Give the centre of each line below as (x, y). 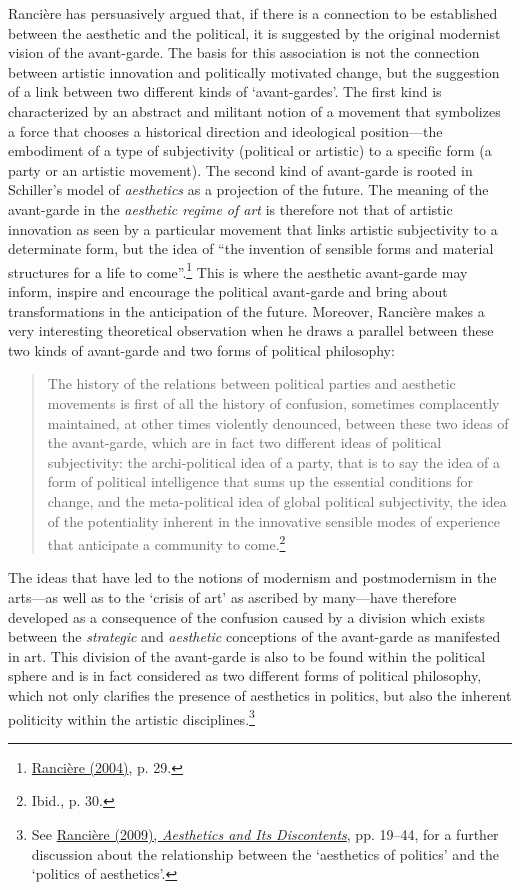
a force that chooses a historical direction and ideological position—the (225, 130)
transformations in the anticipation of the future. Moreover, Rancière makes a (246, 310)
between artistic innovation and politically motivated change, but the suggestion (254, 71)
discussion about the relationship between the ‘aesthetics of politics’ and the (265, 853)
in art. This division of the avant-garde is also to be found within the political (247, 655)
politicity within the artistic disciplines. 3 (131, 717)
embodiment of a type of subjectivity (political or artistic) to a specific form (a (250, 150)
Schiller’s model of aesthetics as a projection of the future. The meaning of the (248, 189)
